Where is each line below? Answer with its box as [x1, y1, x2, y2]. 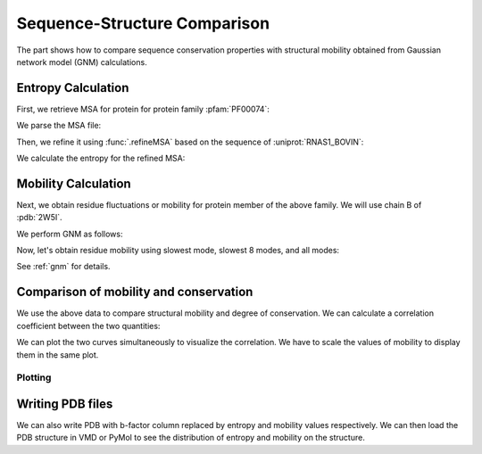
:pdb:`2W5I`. [16, 212, 62, 223]
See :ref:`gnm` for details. [16, 261, 111, 272]
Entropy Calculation [16, 80, 129, 95]
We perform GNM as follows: [16, 228, 123, 239]
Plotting [16, 371, 52, 384]
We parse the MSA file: [16, 120, 102, 131]
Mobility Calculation [16, 176, 131, 191]
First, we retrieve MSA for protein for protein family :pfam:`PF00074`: [16, 103, 270, 114]
